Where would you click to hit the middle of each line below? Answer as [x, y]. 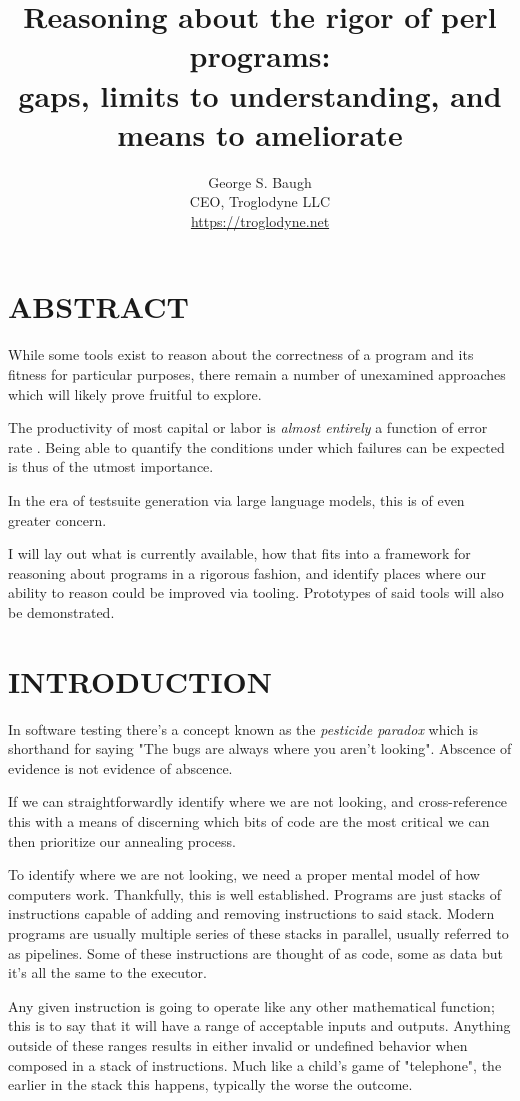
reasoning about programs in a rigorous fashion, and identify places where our [247, 572]
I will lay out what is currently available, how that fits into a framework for [239, 553]
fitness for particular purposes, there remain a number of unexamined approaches [257, 374]
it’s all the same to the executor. [107, 972]
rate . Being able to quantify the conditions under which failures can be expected [256, 446]
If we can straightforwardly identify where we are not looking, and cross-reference [258, 801]
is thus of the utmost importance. [111, 466]
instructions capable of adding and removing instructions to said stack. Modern [251, 913]
